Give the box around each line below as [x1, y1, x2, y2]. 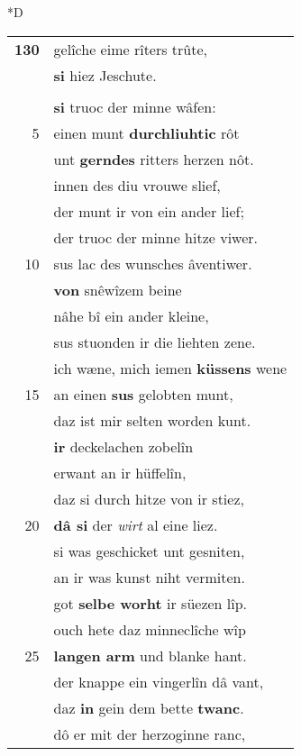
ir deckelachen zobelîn [53, 435, 194, 457]
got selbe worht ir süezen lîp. [53, 592, 248, 614]
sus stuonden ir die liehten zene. [53, 331, 256, 352]
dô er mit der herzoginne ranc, [53, 723, 246, 744]
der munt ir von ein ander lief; [53, 200, 244, 222]
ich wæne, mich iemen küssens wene [53, 357, 287, 378]
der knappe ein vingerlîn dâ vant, [53, 670, 264, 692]
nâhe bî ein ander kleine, [53, 305, 209, 326]
